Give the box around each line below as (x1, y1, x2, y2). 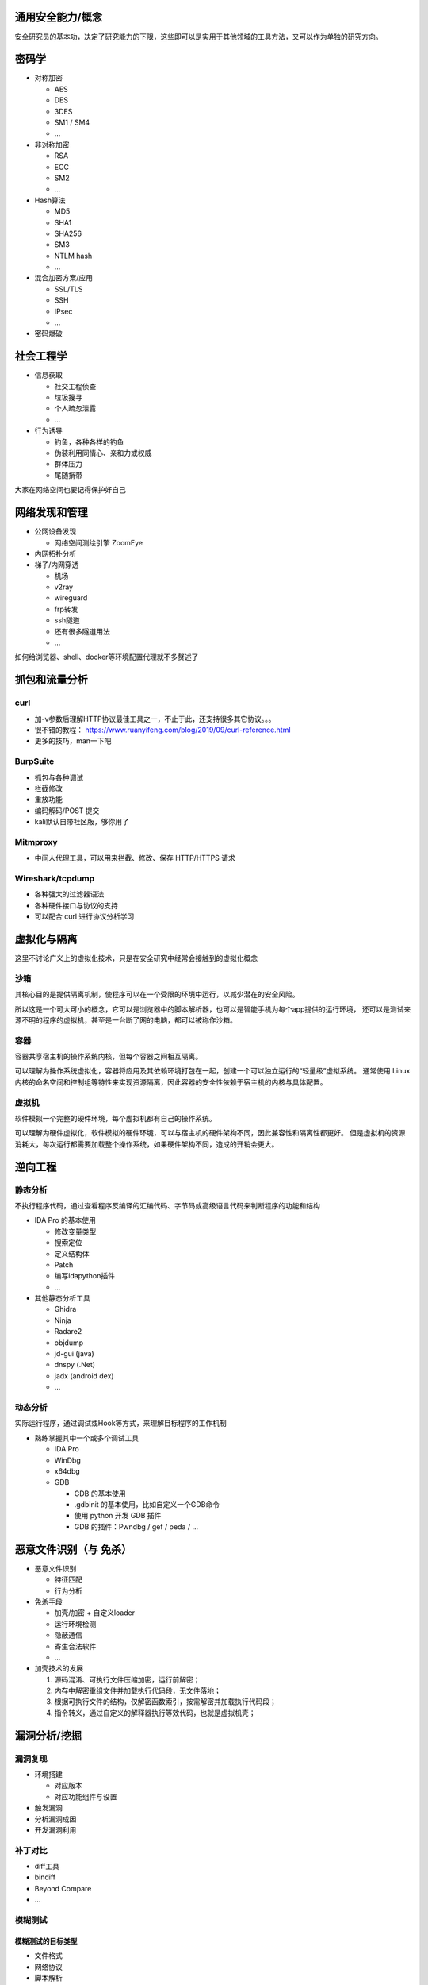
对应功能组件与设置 (54, 1791, 117, 1802)
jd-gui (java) (54, 1349, 94, 1359)
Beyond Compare (34, 1883, 92, 1893)
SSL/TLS (54, 284, 83, 294)
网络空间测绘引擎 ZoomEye (54, 538, 143, 547)
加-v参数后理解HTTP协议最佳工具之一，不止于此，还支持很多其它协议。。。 (34, 714, 276, 723)
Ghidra (54, 1305, 77, 1314)
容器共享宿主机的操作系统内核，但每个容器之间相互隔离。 (14, 1052, 202, 1062)
